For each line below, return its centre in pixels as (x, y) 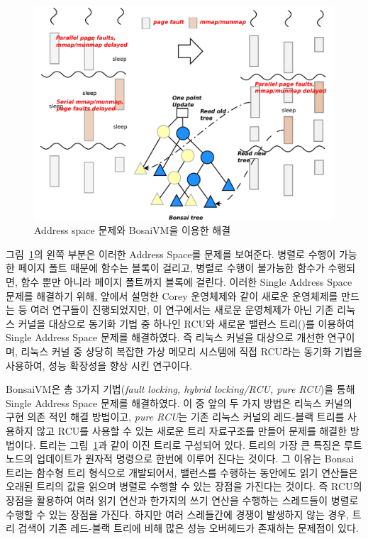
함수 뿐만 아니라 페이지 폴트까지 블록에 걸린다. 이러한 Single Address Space (186, 282)
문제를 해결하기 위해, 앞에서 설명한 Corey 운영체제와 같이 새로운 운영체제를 (172, 295)
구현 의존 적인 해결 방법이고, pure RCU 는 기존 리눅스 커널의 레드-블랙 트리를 (175, 417)
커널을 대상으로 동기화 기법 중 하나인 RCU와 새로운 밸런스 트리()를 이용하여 (186, 323)
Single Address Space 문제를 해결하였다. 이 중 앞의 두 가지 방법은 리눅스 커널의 (179, 402)
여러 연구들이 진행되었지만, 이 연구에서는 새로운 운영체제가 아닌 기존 (182, 310)
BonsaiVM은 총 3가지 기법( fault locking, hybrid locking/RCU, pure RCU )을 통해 (180, 389)
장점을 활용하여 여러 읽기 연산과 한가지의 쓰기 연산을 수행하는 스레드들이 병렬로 (182, 500)
